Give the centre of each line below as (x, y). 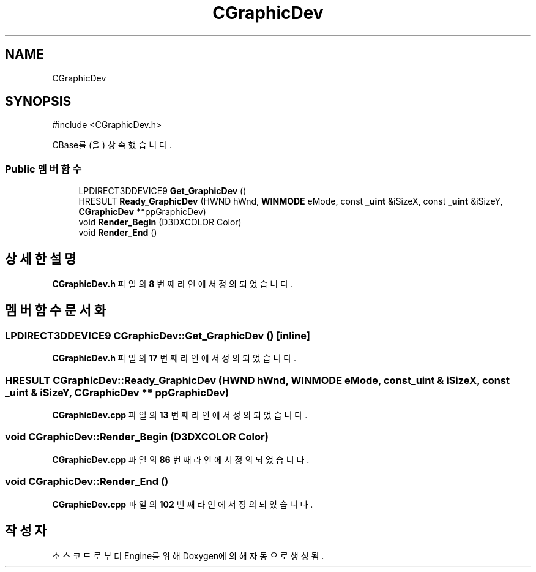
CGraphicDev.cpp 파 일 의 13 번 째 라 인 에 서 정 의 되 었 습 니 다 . (180, 415)
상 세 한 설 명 (41, 258)
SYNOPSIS (38, 102)
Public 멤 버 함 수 (43, 169)
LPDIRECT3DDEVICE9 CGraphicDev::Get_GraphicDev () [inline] (158, 335)
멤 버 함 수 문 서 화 (56, 310)
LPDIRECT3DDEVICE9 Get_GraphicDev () (162, 191)
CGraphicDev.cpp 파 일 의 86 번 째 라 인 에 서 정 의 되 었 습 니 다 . (181, 459)
